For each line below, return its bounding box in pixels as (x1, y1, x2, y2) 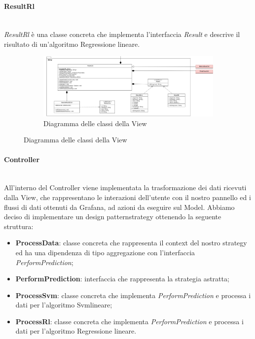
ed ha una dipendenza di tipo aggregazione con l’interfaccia (15, 247, 195, 257)
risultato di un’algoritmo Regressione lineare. (4, 38, 140, 49)
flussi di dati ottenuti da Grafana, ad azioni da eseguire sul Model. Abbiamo (4, 202, 235, 212)
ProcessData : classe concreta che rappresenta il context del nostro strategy (15, 237, 247, 248)
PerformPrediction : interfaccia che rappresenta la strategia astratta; (15, 273, 229, 284)
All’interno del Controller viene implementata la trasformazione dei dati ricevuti (4, 182, 247, 193)
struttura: (4, 221, 34, 231)
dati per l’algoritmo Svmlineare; (15, 300, 112, 310)
